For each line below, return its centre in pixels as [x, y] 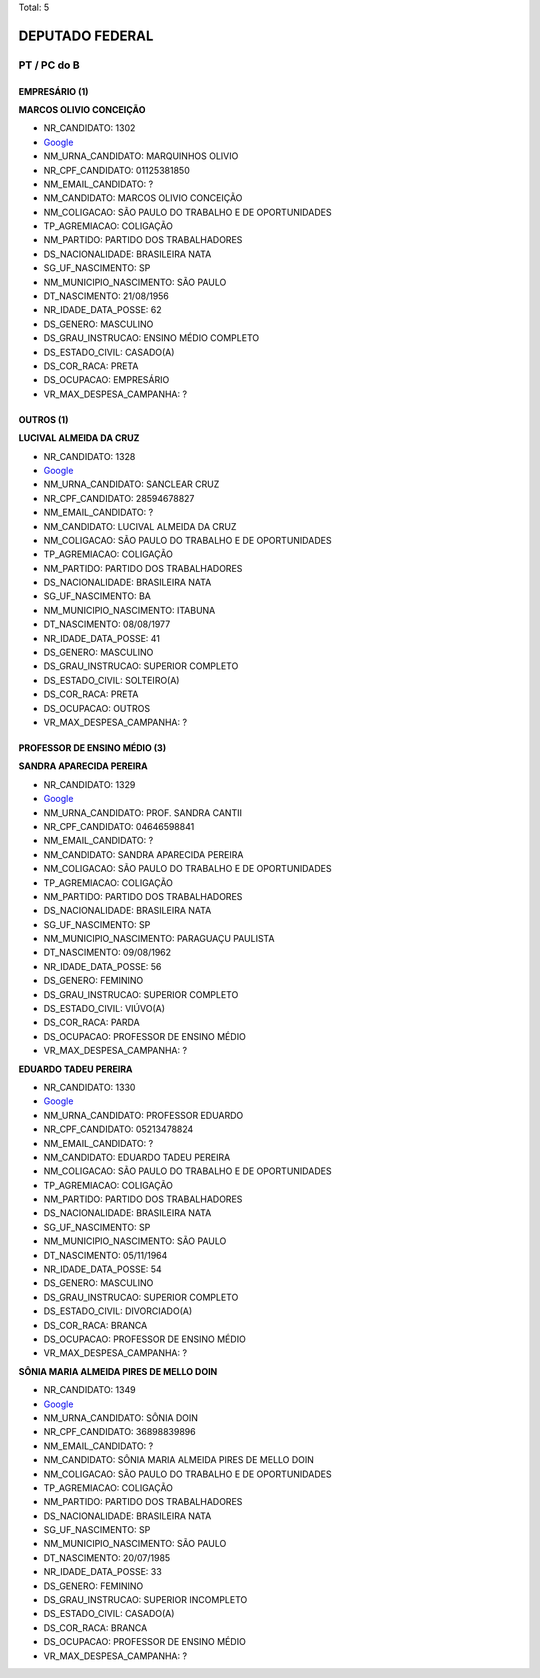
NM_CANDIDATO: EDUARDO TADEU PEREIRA [137, 1157]
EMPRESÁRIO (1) [53, 91]
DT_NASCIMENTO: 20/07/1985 [107, 1557]
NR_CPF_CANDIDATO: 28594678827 [119, 498]
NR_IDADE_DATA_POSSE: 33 [102, 1572]
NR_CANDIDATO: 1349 [89, 1390]
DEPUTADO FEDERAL [86, 35]
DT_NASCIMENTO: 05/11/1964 [105, 1255]
